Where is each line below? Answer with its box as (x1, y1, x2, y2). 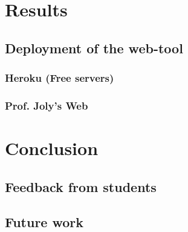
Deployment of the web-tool (5, 38, 183, 57)
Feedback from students (5, 177, 157, 196)
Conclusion (5, 136, 99, 161)
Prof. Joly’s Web (5, 98, 88, 113)
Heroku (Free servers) (5, 70, 114, 85)
